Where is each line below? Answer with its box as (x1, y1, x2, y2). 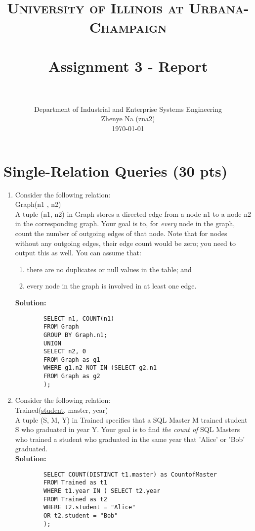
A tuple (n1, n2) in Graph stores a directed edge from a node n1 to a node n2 (15, 208, 251, 219)
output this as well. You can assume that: (15, 247, 141, 258)
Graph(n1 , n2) (15, 199, 61, 209)
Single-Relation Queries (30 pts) (3, 160, 228, 181)
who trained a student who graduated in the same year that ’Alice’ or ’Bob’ (15, 434, 245, 444)
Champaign (89, 17, 167, 37)
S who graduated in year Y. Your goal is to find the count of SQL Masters (15, 424, 240, 434)
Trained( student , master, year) (15, 405, 108, 415)
